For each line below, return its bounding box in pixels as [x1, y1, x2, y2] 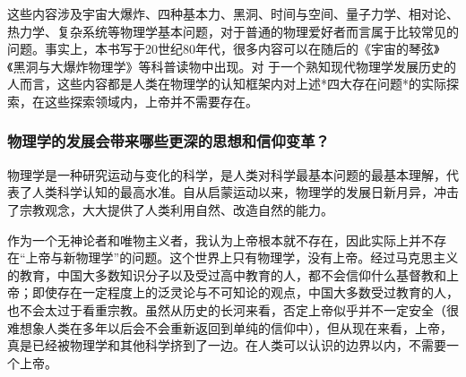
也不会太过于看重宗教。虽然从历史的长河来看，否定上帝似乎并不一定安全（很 [7, 300, 459, 319]
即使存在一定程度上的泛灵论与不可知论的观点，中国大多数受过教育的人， [31, 283, 459, 302]
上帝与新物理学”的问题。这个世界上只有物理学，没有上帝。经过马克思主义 [25, 248, 459, 267]
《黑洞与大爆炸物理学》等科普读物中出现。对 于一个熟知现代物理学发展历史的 [7, 56, 457, 75]
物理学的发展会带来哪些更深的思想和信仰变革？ [7, 130, 330, 152]
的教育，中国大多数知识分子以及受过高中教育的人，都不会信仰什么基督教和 [7, 265, 446, 284]
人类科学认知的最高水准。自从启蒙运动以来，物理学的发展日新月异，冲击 [31, 183, 459, 201]
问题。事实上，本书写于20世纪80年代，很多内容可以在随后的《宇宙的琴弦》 [7, 39, 440, 58]
